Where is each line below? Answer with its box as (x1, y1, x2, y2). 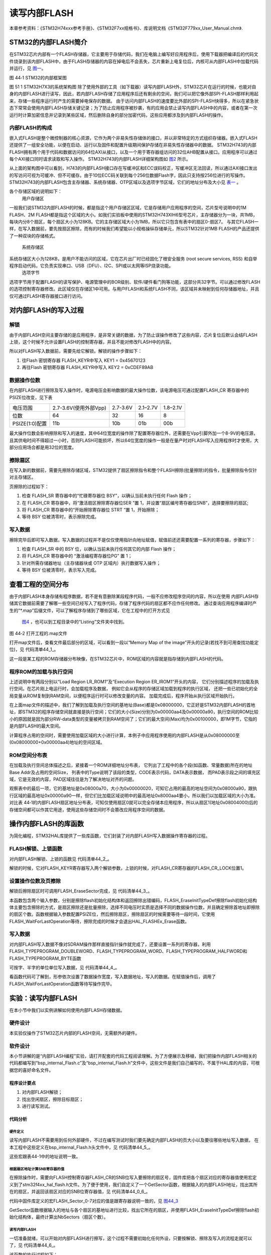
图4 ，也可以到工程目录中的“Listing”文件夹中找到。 (22, 619, 127, 625)
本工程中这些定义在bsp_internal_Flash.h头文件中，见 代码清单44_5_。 (9, 1144, 153, 1150)
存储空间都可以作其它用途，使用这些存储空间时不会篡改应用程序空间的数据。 (9, 806, 168, 813)
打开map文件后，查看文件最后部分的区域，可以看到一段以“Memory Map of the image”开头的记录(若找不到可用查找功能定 (9, 640, 259, 645)
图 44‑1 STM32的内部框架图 (9, 74, 67, 80)
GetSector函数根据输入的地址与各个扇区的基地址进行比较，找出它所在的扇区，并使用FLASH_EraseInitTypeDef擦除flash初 (9, 1207, 259, 1213)
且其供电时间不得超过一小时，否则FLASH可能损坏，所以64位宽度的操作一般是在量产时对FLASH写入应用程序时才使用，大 (9, 437, 259, 443)
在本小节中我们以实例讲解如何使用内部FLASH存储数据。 (9, 1007, 125, 1013)
